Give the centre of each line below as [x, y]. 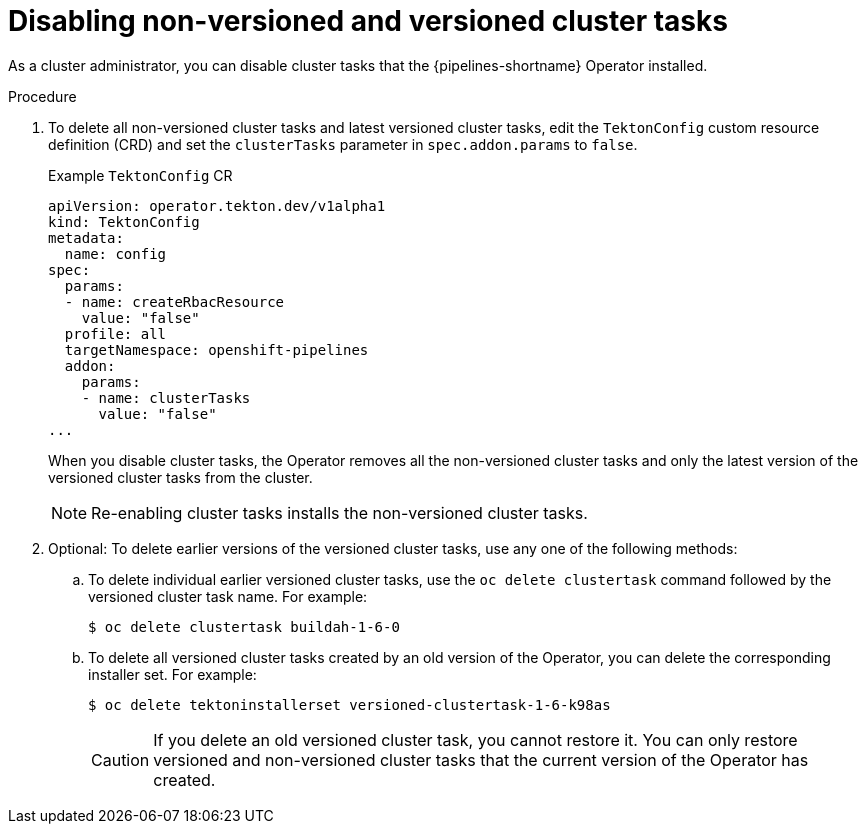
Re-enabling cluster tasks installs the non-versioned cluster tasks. [339, 512]
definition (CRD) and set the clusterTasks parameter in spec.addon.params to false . [343, 144]
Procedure [42, 96]
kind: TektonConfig [124, 221]
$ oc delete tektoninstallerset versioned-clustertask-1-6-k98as [349, 704]
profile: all [115, 333]
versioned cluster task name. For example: [228, 596]
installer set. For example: [172, 674]
